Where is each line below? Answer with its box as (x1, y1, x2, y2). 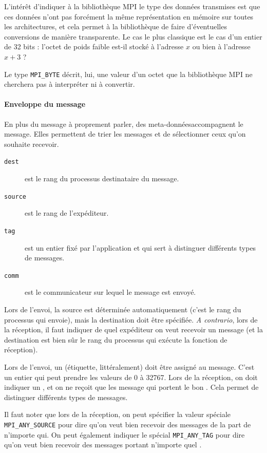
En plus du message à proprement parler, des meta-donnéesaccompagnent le (4, 118, 243, 129)
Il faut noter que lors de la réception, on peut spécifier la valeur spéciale (4, 409, 231, 420)
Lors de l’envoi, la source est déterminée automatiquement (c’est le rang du (4, 304, 241, 314)
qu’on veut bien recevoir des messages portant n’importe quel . (4, 439, 202, 450)
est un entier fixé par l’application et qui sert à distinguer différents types (25, 242, 256, 253)
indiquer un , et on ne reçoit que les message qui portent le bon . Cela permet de (4, 382, 259, 392)
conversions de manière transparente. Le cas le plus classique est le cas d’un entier (4, 31, 262, 42)
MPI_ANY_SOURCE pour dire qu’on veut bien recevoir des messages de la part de (4, 419, 251, 429)
